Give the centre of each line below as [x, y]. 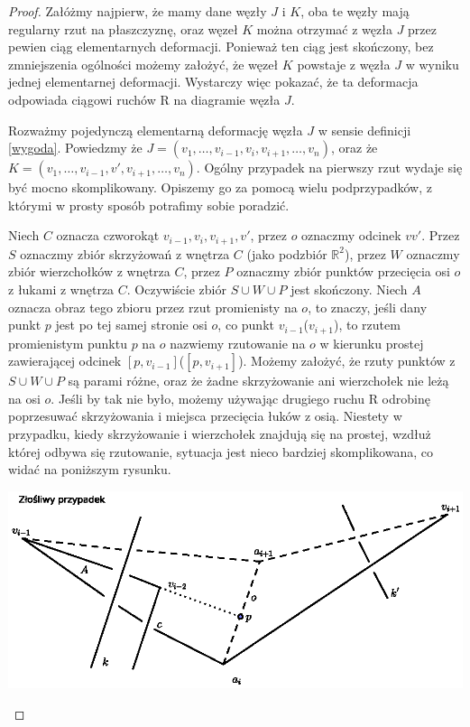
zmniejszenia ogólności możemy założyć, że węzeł [143, 64]
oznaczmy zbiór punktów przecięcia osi [343, 271]
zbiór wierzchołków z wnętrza [89, 271]
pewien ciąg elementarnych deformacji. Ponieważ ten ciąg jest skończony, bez [221, 47]
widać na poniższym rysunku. [90, 469]
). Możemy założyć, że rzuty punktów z [347, 361]
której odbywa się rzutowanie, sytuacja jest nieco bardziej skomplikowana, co [221, 451]
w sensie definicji [364, 130]
